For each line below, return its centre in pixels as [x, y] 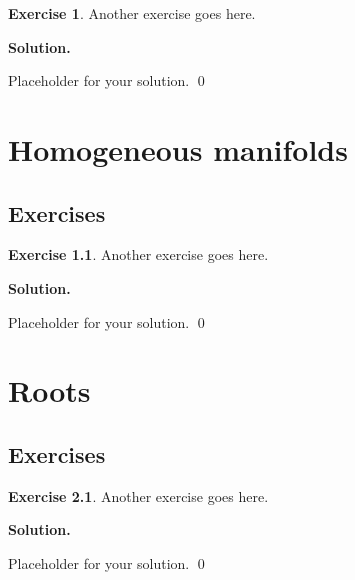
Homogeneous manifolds [178, 148]
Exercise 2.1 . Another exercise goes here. [138, 495]
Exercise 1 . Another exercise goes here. [132, 13]
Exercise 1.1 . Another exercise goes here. [138, 254]
